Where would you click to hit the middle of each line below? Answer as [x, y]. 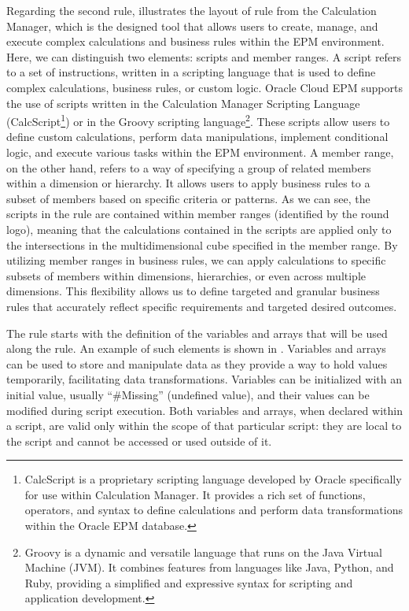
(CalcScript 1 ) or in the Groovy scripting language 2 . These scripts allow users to [198, 120]
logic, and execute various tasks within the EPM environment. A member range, [200, 152]
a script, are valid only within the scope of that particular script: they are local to [204, 426]
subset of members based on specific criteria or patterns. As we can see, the [188, 198]
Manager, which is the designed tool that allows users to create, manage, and [192, 26]
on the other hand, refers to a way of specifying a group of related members [189, 167]
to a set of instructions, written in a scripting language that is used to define [191, 72]
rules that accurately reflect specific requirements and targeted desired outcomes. [202, 306]
